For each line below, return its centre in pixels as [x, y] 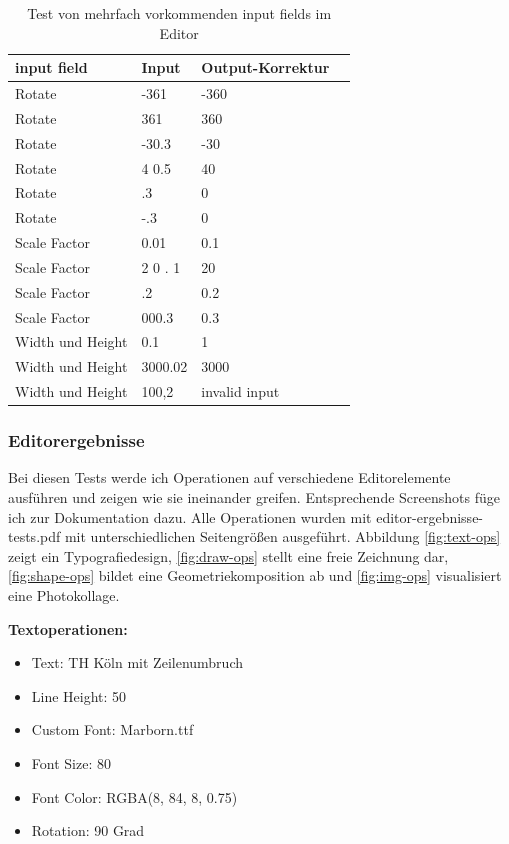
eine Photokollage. [64, 595]
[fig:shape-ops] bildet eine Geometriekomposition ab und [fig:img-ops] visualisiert [255, 575]
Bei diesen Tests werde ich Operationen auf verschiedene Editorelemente [229, 477]
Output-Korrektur [265, 67]
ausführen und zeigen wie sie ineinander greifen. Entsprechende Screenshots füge [254, 497]
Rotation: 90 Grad [88, 830]
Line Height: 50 [79, 695]
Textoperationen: [68, 628]
